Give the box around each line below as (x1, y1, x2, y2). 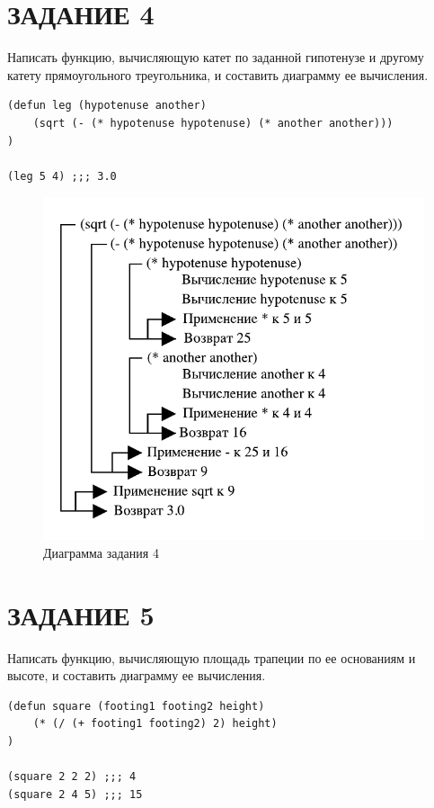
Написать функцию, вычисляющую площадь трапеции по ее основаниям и (7, 648, 416, 667)
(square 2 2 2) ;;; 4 (7, 770, 137, 784)
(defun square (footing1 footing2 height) (7, 699, 265, 713)
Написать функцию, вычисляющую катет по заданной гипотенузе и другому (7, 48, 424, 67)
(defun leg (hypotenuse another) (7, 99, 207, 112)
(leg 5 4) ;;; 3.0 (7, 169, 117, 183)
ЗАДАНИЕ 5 (7, 596, 155, 633)
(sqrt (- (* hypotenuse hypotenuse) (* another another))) (32, 116, 394, 130)
